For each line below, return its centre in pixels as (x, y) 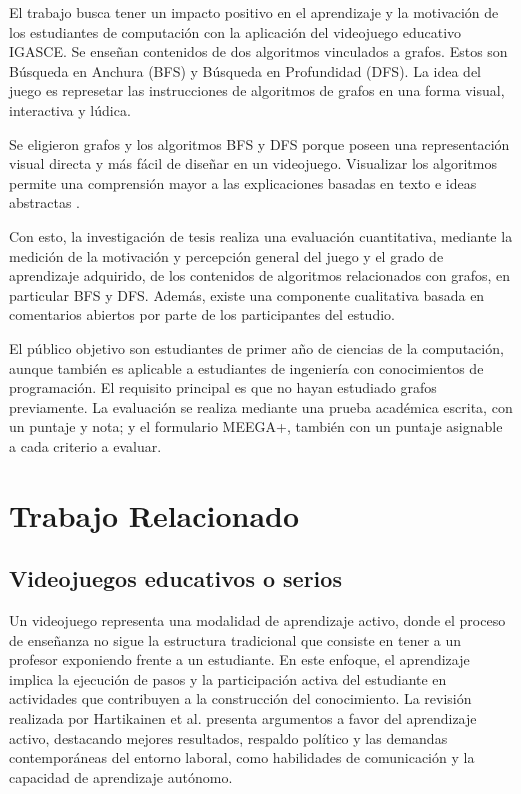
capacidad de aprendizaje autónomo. (121, 776)
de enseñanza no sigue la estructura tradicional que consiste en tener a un (235, 639)
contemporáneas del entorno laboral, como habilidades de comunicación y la (242, 757)
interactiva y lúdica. (70, 109)
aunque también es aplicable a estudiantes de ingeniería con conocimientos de (246, 367)
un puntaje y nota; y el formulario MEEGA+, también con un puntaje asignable (256, 426)
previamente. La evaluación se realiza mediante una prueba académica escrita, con (261, 406)
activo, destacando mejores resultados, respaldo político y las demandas (228, 737)
